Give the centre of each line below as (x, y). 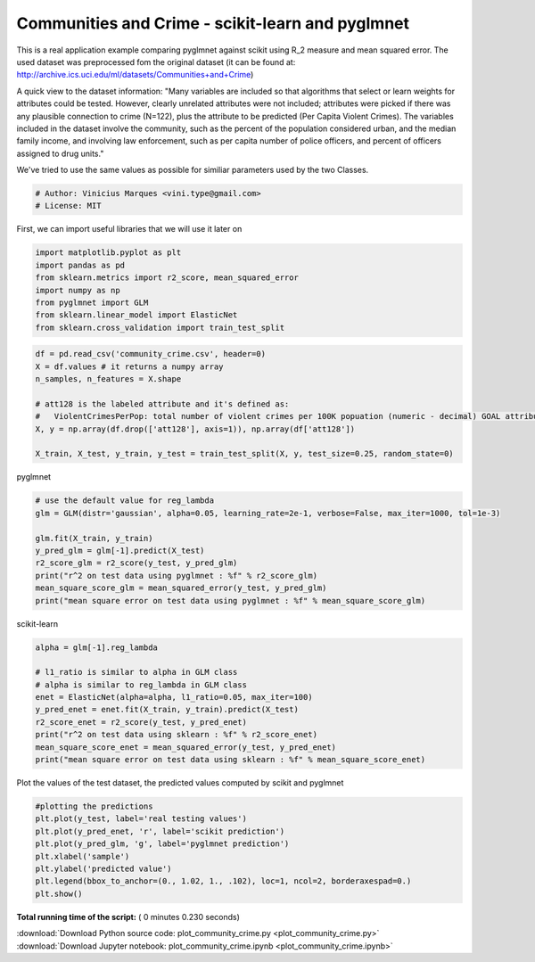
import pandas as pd (80, 265)
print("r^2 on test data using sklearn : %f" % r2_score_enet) (177, 735)
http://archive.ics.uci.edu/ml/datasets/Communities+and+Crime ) (135, 75)
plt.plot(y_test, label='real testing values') (141, 819)
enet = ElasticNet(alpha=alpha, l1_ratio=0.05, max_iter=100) (174, 697)
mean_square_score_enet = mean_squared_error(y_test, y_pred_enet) (186, 747)
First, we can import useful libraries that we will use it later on (129, 229)
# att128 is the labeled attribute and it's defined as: (162, 404)
